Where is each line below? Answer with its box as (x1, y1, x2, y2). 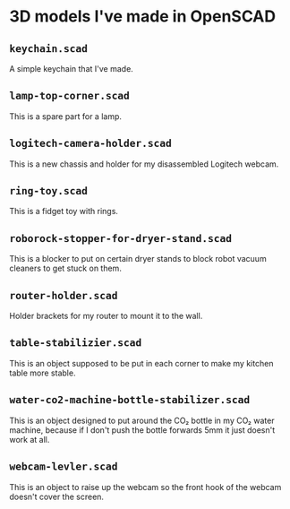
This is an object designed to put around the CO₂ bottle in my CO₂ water (9, 415, 275, 426)
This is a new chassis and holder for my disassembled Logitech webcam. (9, 159, 279, 169)
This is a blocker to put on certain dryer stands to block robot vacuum (9, 254, 267, 264)
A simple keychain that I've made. (9, 64, 134, 73)
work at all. (9, 434, 50, 444)
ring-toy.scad (9, 185, 88, 198)
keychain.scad (9, 42, 88, 55)
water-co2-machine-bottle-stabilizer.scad (9, 393, 251, 407)
